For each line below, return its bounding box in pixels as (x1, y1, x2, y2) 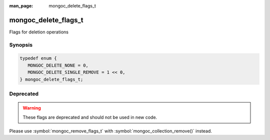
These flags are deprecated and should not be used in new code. (22, 114, 157, 120)
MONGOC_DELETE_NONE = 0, (27, 62, 88, 68)
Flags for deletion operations (9, 29, 68, 35)
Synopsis (9, 41, 32, 48)
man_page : (9, 3, 33, 8)
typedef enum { (19, 55, 57, 61)
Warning (22, 105, 41, 111)
